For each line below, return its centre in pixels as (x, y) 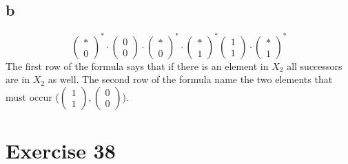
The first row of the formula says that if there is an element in (137, 66)
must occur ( (32, 96)
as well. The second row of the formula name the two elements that (190, 79)
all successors (315, 66)
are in (18, 79)
